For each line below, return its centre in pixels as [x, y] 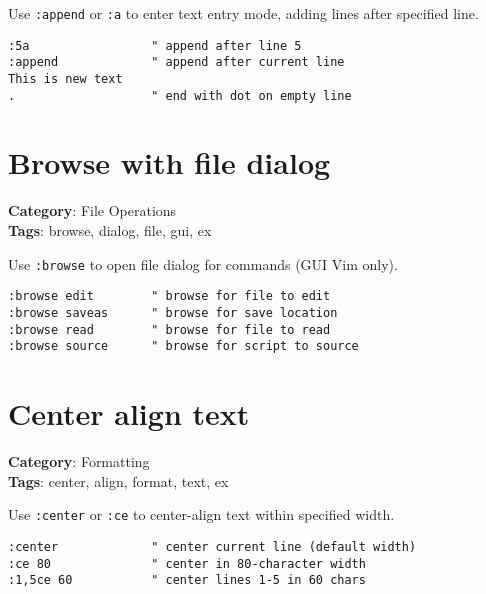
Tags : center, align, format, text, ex [118, 480]
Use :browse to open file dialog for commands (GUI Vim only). [203, 263]
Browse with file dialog [169, 162]
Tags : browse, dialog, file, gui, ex [110, 230]
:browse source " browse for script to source [183, 346]
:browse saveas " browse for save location [173, 312]
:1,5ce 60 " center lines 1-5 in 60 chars [187, 580]
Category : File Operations [92, 210]
